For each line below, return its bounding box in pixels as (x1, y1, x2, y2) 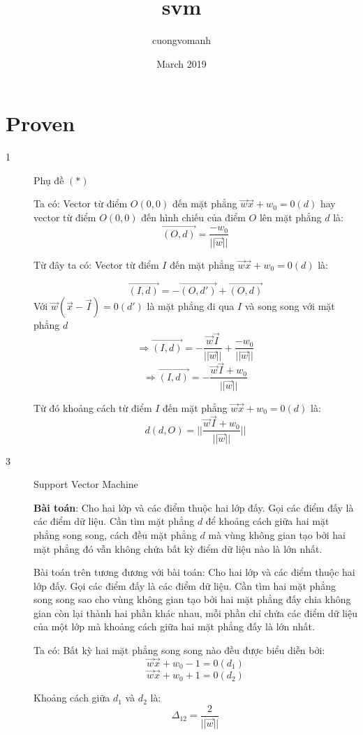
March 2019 (156, 56, 207, 70)
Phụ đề (34, 172, 64, 187)
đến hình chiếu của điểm (141, 210, 246, 225)
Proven (6, 109, 75, 138)
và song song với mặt (244, 299, 335, 313)
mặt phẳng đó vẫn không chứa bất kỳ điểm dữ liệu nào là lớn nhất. (34, 541, 323, 556)
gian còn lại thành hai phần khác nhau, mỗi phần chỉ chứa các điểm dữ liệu (34, 605, 357, 620)
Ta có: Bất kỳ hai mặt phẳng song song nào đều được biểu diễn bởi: (34, 643, 325, 658)
